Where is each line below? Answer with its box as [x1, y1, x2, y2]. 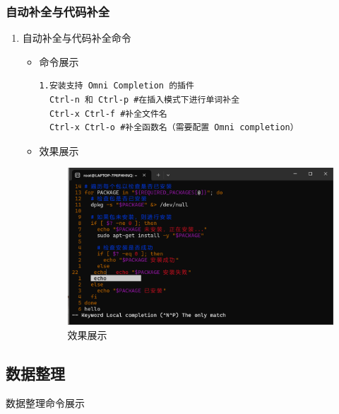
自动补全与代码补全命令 [22, 30, 131, 45]
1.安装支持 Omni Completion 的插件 [39, 81, 194, 91]
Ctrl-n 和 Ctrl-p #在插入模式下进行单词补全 [49, 95, 240, 105]
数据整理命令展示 [6, 395, 85, 410]
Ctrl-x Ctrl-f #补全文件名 [49, 108, 167, 119]
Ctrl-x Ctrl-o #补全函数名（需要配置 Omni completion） [49, 122, 299, 133]
